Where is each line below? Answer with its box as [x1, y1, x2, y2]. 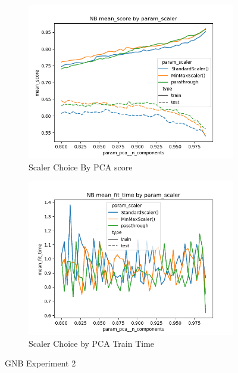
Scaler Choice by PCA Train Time [29, 337, 155, 349]
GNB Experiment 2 [5, 357, 76, 369]
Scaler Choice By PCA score [29, 160, 133, 173]
